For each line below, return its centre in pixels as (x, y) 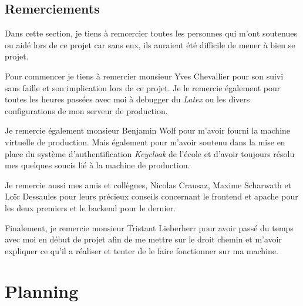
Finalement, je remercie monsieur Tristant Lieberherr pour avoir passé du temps (149, 227)
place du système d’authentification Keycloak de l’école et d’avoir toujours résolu (150, 153)
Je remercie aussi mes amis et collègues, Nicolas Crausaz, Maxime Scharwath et (148, 184)
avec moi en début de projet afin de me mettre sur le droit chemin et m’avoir (143, 239)
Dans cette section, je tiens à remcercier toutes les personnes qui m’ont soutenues (151, 33)
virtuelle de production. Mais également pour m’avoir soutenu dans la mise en (145, 142)
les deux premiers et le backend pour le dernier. (90, 207)
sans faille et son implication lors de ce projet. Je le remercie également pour (143, 87)
